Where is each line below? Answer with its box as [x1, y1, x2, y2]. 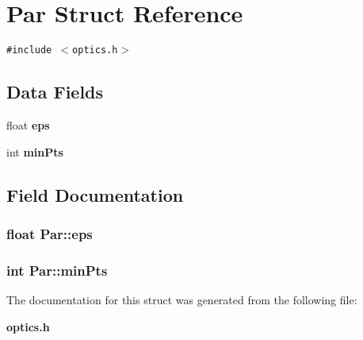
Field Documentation [6, 182, 184, 207]
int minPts [6, 143, 63, 160]
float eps [6, 116, 50, 133]
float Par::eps [6, 223, 93, 243]
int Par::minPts [6, 260, 108, 280]
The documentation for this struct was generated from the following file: [6, 292, 357, 308]
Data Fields [6, 79, 104, 104]
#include [6, 44, 52, 56]
